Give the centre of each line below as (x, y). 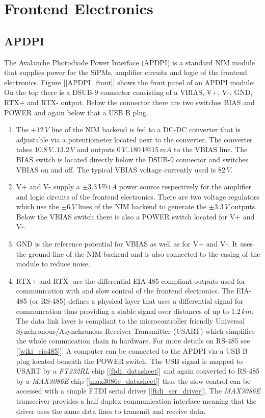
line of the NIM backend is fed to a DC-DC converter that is (146, 129)
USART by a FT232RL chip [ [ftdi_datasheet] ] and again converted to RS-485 (138, 371)
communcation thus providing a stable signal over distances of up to (123, 311)
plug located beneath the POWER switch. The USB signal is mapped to (129, 361)
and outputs (96, 149)
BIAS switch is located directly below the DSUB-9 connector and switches (132, 159)
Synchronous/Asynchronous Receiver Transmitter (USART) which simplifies (135, 330)
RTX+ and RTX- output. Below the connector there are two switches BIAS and (129, 102)
